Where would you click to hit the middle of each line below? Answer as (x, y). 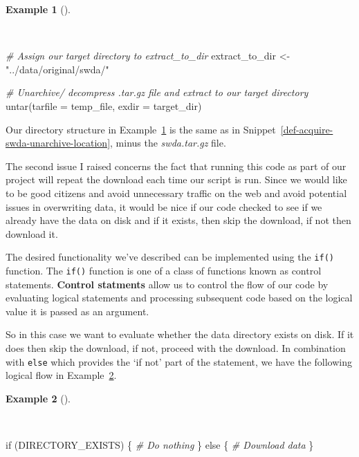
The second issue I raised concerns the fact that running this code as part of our (176, 166)
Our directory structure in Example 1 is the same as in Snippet (141, 129)
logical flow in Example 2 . (61, 375)
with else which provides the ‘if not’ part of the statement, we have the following (179, 361)
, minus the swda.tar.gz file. (168, 143)
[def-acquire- (307, 129)
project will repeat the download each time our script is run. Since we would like (176, 179)
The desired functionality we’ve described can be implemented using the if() (170, 257)
